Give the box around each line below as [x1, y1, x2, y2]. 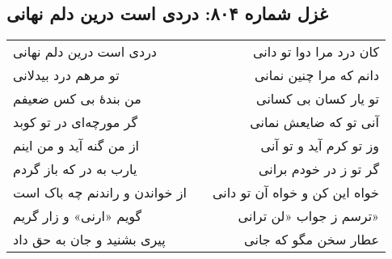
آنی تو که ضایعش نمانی [250, 113, 380, 132]
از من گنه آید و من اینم [13, 136, 140, 155]
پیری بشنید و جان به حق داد [13, 230, 166, 249]
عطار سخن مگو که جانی [244, 230, 380, 249]
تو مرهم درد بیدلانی [13, 66, 120, 85]
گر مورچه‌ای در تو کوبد [13, 113, 138, 132]
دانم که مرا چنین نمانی [254, 66, 380, 85]
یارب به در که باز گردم [13, 159, 137, 179]
